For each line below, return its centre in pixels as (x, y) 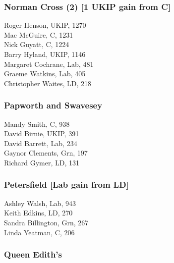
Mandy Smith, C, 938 (37, 124)
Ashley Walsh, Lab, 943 (40, 203)
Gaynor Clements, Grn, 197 (46, 153)
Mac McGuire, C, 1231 (39, 34)
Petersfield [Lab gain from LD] (66, 184)
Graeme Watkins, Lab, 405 (45, 74)
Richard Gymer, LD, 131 (42, 162)
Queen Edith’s (33, 254)
